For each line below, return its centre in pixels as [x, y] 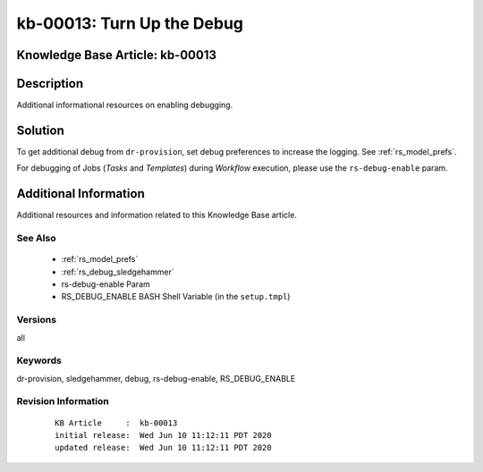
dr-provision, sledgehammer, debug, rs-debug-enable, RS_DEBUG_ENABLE [156, 378]
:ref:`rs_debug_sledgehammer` [118, 272]
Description [50, 84]
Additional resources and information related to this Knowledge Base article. [157, 215]
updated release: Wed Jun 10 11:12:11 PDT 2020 [163, 448]
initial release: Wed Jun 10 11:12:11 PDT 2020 [163, 435]
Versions [37, 320]
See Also [36, 239]
